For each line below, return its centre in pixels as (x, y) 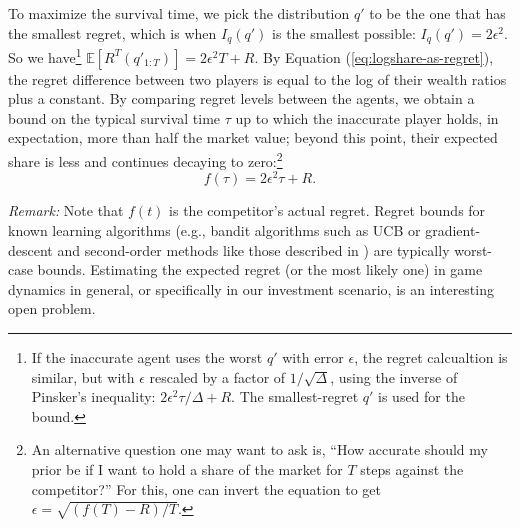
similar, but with (83, 376)
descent (30, 249)
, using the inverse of (394, 376)
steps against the (412, 468)
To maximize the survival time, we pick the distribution (179, 13)
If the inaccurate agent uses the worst (147, 356)
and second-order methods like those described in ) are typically (253, 249)
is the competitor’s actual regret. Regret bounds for (327, 210)
